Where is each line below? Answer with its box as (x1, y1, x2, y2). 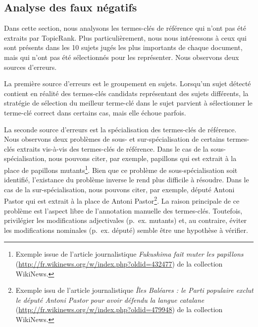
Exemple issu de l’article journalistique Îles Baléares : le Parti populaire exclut (15, 285, 254, 295)
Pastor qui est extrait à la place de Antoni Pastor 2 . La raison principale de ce (4, 194, 240, 206)
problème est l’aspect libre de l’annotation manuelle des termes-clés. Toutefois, (4, 205, 243, 216)
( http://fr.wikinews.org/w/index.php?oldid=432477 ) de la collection (15, 258, 223, 269)
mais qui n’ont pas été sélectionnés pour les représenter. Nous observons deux (4, 52, 239, 62)
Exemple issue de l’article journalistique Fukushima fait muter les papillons (15, 249, 244, 259)
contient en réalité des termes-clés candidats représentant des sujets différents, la (4, 88, 249, 98)
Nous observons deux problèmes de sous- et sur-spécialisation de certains (4, 134, 225, 144)
